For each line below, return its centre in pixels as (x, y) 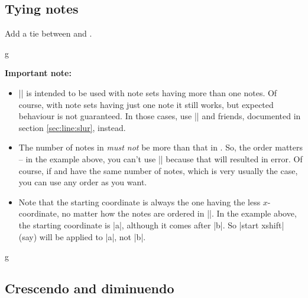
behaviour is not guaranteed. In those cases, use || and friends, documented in (160, 116)
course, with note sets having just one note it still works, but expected (146, 104)
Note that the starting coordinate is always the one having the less (140, 202)
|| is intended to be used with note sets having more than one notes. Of (148, 92)
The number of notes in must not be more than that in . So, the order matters (161, 147)
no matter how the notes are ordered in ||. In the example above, (179, 213)
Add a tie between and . (48, 33)
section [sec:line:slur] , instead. (72, 127)
